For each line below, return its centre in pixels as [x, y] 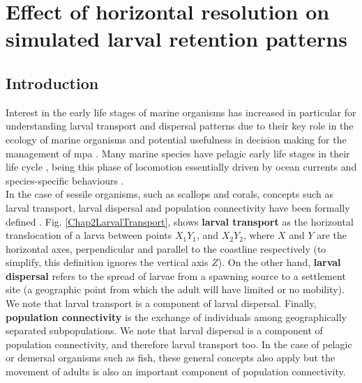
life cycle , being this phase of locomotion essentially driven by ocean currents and [181, 167]
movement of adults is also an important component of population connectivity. [176, 372]
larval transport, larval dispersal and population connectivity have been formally [178, 207]
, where [259, 235]
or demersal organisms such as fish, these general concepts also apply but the [171, 358]
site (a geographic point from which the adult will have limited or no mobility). [175, 289]
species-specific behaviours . [65, 180]
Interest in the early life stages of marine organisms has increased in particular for [181, 112]
